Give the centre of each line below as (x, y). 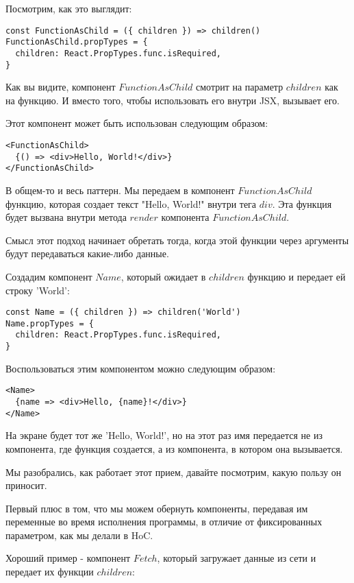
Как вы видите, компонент (61, 87)
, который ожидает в (163, 276)
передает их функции (50, 572)
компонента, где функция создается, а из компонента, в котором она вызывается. (174, 448)
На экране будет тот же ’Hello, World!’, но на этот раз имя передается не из (164, 435)
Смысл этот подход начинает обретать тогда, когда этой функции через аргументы (177, 240)
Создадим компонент (49, 276)
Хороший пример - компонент (68, 558)
